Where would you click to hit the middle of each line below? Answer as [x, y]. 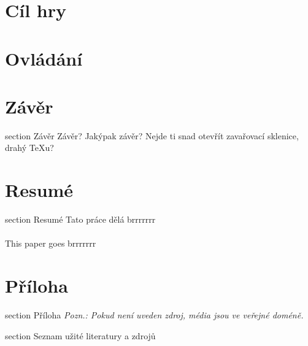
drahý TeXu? [29, 148]
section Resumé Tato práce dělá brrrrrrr [80, 219]
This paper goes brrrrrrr [51, 243]
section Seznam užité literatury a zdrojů [80, 335]
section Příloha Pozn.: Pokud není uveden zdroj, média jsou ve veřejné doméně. [154, 315]
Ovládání [44, 58]
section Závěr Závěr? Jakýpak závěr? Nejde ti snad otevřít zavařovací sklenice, [152, 135]
